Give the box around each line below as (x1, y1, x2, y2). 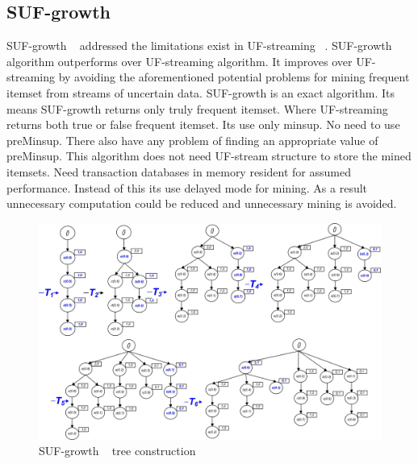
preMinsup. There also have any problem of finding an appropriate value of (6, 131, 378, 148)
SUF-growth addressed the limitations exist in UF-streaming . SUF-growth (6, 37, 392, 54)
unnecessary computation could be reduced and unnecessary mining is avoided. (6, 195, 397, 212)
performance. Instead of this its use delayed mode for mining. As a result (6, 179, 368, 196)
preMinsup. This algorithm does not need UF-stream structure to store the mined (6, 147, 412, 164)
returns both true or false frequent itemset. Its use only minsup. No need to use (6, 116, 400, 133)
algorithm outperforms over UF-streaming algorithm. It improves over (6, 52, 353, 69)
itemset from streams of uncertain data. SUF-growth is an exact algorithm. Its (6, 84, 395, 101)
